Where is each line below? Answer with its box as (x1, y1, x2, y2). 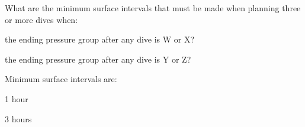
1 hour (5, 92, 28, 105)
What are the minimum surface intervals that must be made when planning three (5, 2, 301, 14)
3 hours (5, 112, 32, 125)
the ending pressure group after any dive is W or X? (5, 33, 195, 45)
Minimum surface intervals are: (5, 73, 117, 85)
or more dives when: (5, 13, 78, 25)
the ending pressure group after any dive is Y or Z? (5, 53, 191, 65)
